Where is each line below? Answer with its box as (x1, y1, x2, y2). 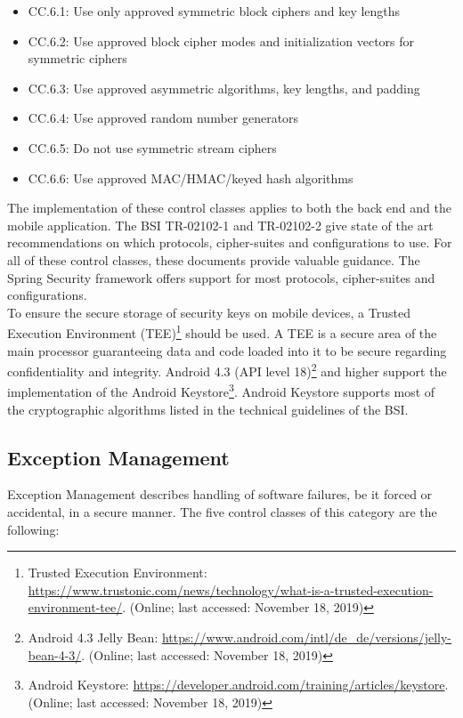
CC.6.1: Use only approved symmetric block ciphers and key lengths (28, 2, 401, 20)
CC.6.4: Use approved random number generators (28, 109, 299, 127)
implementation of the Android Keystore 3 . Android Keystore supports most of (7, 380, 435, 401)
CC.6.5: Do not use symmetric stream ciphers (28, 138, 277, 157)
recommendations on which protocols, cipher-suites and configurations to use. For (7, 233, 452, 252)
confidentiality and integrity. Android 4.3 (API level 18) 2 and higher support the (7, 359, 447, 380)
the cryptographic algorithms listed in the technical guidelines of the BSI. (7, 399, 409, 418)
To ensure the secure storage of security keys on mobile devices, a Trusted (7, 303, 410, 321)
